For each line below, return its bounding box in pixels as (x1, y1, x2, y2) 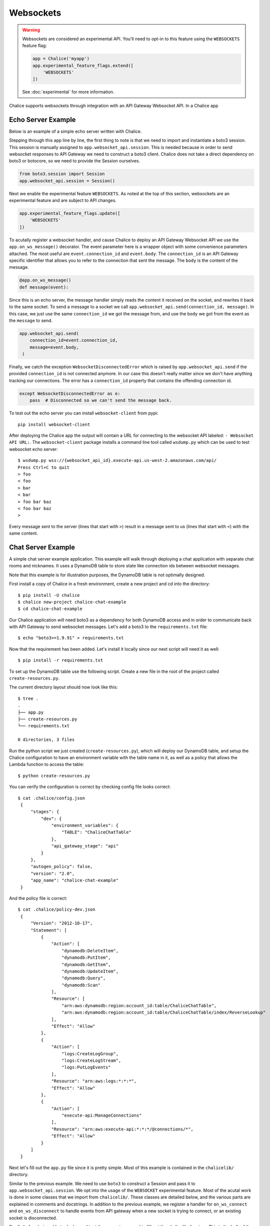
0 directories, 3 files (18, 737, 75, 742)
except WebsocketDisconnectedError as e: (19, 390, 121, 396)
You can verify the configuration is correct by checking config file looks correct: (9, 784, 171, 790)
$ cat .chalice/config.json (18, 795, 85, 801)
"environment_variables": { (51, 823, 119, 828)
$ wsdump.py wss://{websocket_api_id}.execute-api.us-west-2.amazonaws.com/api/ (18, 458, 217, 463)
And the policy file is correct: (9, 895, 68, 901)
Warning (22, 27, 40, 33)
